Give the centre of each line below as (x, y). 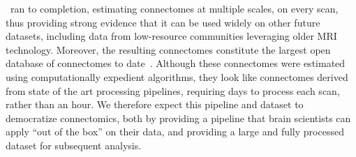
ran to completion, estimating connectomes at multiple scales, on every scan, (174, 8)
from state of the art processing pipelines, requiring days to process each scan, (173, 90)
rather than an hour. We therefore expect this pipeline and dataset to (155, 104)
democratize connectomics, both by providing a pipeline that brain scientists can (178, 118)
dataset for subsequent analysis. (74, 145)
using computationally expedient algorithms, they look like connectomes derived (177, 76)
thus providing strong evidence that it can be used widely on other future (163, 22)
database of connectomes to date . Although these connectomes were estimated (176, 63)
